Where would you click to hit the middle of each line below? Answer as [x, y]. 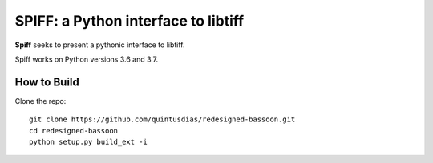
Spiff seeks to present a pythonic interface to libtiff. [100, 45]
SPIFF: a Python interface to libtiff [129, 21]
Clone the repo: [40, 101]
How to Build [47, 82]
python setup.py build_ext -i [89, 142]
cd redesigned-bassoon [74, 131]
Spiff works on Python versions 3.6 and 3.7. [87, 59]
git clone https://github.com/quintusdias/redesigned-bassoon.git [162, 119]
